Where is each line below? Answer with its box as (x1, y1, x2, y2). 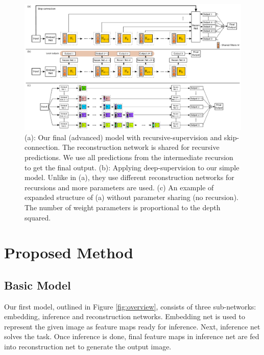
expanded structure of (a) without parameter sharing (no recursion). (25, 192, 238, 203)
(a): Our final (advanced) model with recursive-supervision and (25, 131, 222, 142)
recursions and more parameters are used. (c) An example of (25, 182, 214, 192)
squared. (25, 212, 51, 223)
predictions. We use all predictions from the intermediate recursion (25, 151, 233, 162)
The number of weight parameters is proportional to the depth (25, 202, 221, 212)
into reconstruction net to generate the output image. (4, 341, 172, 352)
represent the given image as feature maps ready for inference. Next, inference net (4, 321, 260, 331)
